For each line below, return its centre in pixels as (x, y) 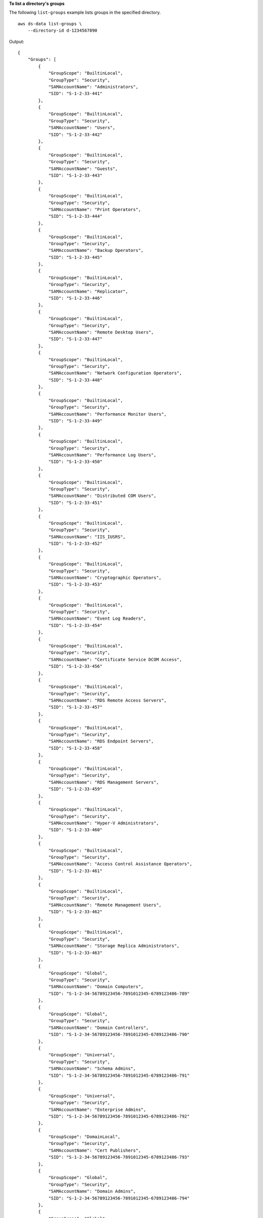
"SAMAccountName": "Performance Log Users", (103, 455)
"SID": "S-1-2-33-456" (75, 666)
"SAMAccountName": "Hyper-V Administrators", (104, 823)
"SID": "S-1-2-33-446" (75, 298)
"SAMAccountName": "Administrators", (94, 87)
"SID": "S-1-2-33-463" (75, 953)
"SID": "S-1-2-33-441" (75, 94)
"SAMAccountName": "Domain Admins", (92, 1191)
